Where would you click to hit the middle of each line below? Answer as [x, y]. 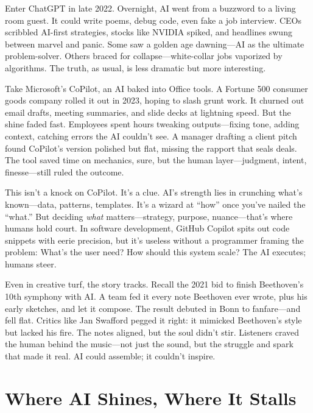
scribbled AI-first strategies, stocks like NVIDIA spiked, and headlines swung [149, 32]
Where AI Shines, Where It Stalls [151, 397]
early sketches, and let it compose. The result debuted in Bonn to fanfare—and [153, 308]
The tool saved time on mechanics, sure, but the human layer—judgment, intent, [156, 160]
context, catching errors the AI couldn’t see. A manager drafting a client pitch [151, 136]
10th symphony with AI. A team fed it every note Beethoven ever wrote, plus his [156, 296]
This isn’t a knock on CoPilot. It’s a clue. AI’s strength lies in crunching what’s [154, 192]
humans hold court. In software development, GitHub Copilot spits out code [147, 228]
